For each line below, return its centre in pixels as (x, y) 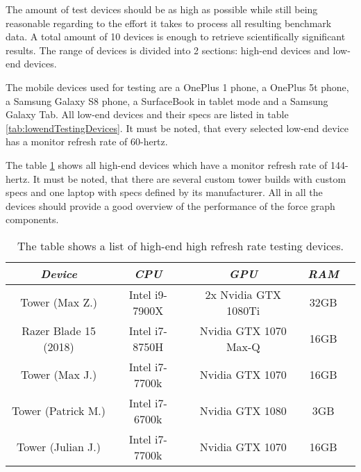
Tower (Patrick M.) (59, 411)
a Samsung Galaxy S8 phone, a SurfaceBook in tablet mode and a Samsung (167, 100)
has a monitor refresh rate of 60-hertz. (87, 141)
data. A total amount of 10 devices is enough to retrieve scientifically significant (176, 36)
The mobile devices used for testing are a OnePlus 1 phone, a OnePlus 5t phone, (177, 87)
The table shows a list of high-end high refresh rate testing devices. (180, 245)
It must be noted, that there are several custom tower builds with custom (190, 178)
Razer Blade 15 (59, 330)
